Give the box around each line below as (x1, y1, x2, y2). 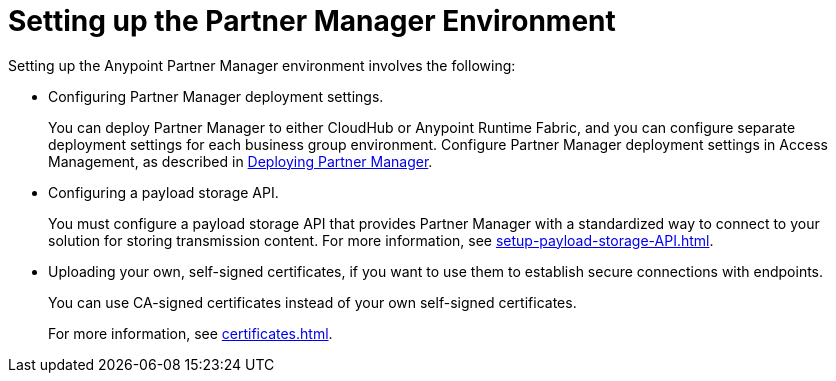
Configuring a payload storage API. (48, 183, 279, 201)
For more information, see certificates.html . (48, 324, 333, 342)
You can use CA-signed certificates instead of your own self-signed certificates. (48, 293, 577, 311)
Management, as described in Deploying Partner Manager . (48, 152, 433, 170)
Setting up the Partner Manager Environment (8, 4, 616, 38)
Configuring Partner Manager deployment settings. (48, 87, 384, 105)
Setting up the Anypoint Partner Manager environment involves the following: (8, 56, 516, 74)
